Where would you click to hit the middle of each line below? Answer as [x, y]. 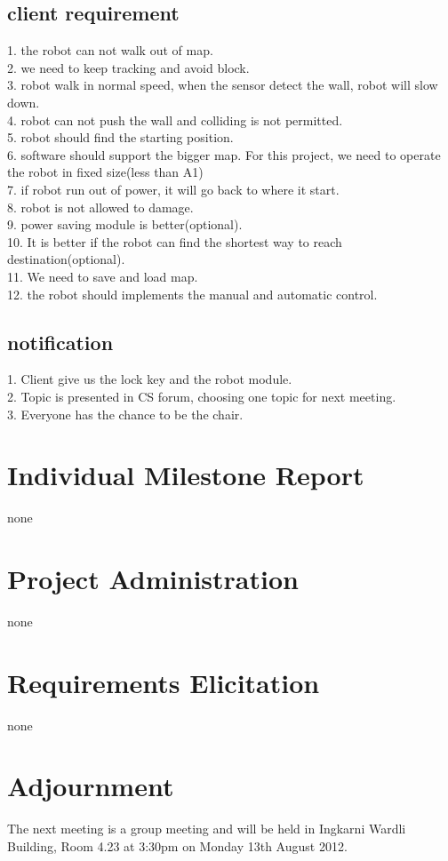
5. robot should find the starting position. [120, 137]
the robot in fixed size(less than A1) [105, 172]
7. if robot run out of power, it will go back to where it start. [173, 189]
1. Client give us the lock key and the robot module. [150, 379]
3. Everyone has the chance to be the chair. [125, 414]
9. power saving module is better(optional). [125, 224]
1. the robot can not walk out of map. [110, 50]
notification [60, 342]
